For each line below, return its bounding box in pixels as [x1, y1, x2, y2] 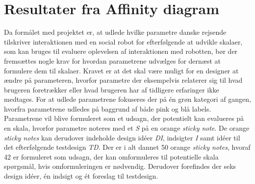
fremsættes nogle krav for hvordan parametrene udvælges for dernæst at [4, 55, 221, 66]
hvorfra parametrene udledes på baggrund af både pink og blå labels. [4, 103, 211, 114]
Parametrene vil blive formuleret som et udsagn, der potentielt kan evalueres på [4, 113, 244, 123]
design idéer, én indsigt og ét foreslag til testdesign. [4, 171, 158, 181]
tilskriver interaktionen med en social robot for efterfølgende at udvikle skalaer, [4, 36, 243, 46]
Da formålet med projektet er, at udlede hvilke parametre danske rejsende [4, 27, 227, 37]
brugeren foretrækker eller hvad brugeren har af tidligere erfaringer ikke [4, 84, 219, 94]
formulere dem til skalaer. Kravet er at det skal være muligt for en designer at [4, 65, 239, 75]
